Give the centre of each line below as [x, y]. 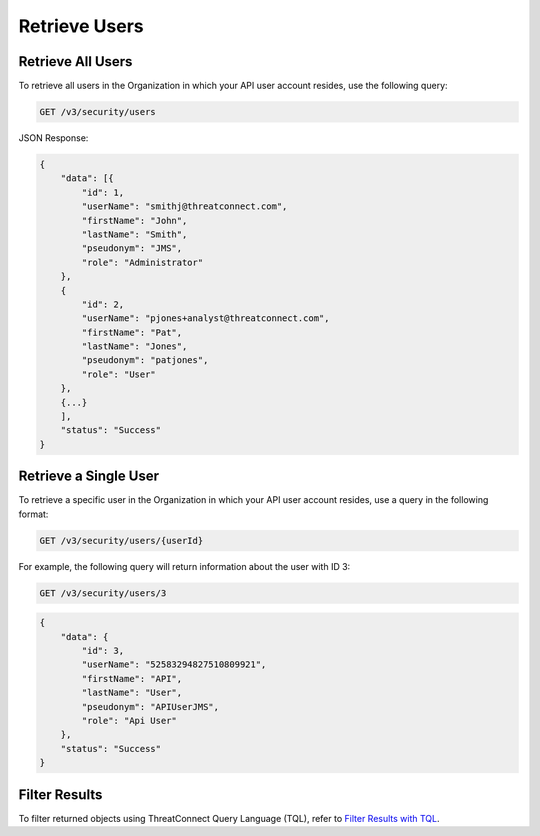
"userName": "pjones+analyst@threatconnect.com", [205, 318]
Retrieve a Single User [89, 476]
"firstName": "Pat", [132, 332]
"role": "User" [119, 374]
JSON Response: [53, 138]
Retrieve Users [81, 26]
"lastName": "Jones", [134, 346]
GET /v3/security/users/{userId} [121, 540]
